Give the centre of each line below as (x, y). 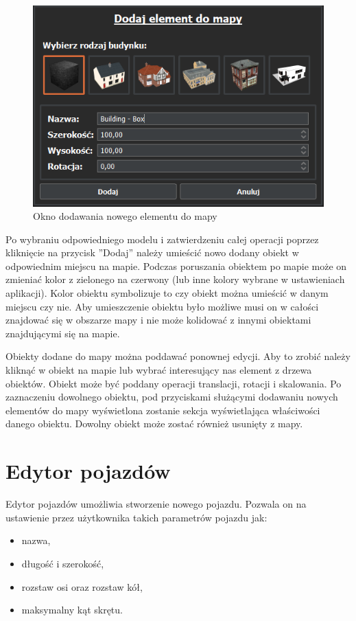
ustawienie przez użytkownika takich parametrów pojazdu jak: (137, 517)
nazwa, (36, 540)
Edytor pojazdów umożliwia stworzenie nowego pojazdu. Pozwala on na (156, 504)
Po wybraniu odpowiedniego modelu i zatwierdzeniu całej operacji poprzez (162, 239)
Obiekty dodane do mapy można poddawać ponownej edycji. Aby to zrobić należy (178, 356)
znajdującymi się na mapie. (63, 333)
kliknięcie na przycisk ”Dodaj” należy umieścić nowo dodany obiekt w (152, 252)
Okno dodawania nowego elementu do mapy (125, 216)
